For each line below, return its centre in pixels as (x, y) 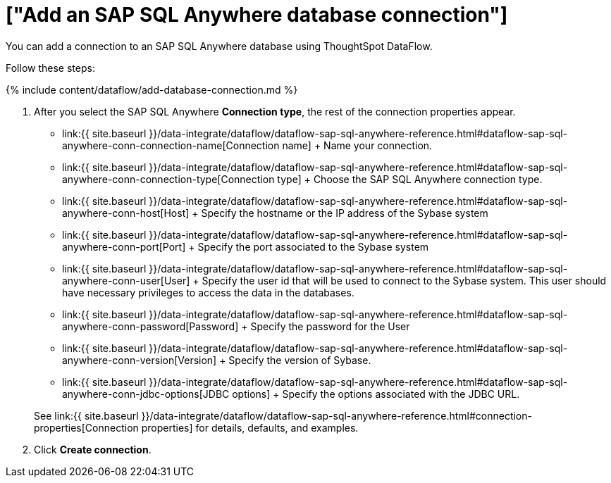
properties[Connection (86, 427)
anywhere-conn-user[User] (126, 280)
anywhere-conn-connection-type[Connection (168, 179)
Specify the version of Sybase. (300, 360)
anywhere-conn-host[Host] (126, 213)
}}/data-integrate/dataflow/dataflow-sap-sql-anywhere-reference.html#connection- (337, 415)
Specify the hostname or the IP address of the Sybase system (345, 213)
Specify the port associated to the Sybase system (313, 246)
